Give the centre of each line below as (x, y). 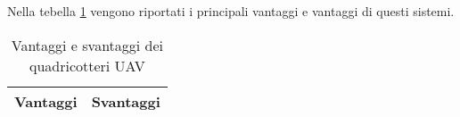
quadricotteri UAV (87, 65)
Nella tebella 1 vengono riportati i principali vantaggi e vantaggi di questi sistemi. (231, 11)
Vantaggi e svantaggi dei (87, 45)
